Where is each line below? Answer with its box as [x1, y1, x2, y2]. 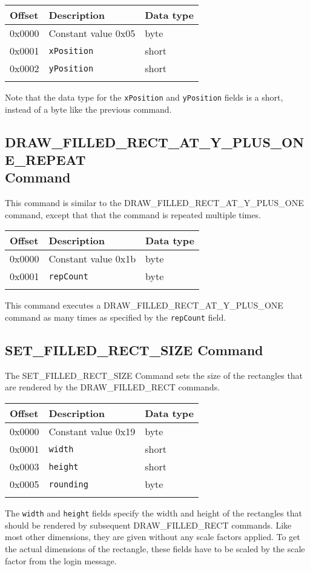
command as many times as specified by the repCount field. [5, 311, 226, 324]
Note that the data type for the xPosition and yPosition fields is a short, [5, 91, 283, 103]
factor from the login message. [5, 554, 117, 567]
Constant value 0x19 [48, 424, 136, 439]
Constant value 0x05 [48, 26, 136, 40]
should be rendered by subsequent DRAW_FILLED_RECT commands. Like [5, 518, 292, 531]
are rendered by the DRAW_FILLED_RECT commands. [5, 381, 220, 393]
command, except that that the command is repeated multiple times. [5, 208, 261, 221]
